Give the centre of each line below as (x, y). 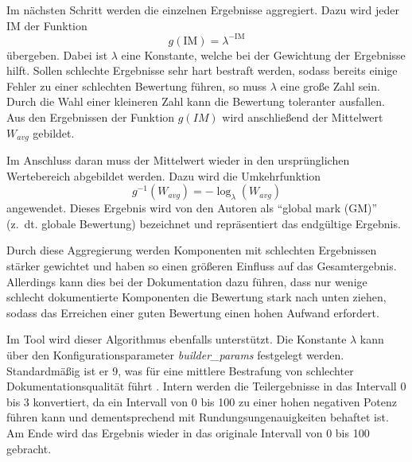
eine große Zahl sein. (330, 85)
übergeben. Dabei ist (57, 54)
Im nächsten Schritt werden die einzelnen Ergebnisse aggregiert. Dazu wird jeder (203, 10)
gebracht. (29, 448)
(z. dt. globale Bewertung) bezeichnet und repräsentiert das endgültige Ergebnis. (204, 223)
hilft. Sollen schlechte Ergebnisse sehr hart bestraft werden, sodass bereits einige (202, 70)
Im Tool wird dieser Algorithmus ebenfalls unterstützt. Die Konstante (177, 339)
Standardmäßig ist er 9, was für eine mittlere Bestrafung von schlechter (180, 370)
